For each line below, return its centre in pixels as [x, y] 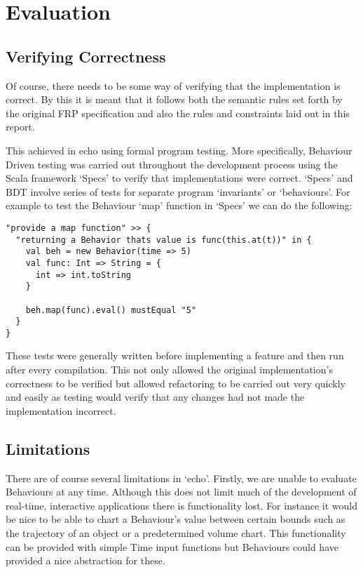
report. [20, 127]
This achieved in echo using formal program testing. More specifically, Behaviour [179, 150]
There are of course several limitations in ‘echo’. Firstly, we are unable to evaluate [181, 478]
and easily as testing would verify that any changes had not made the [155, 397]
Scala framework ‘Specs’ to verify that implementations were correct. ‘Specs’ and [179, 178]
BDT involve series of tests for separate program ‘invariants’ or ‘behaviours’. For [178, 191]
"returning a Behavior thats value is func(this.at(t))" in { [164, 240]
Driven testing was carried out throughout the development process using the [172, 164]
